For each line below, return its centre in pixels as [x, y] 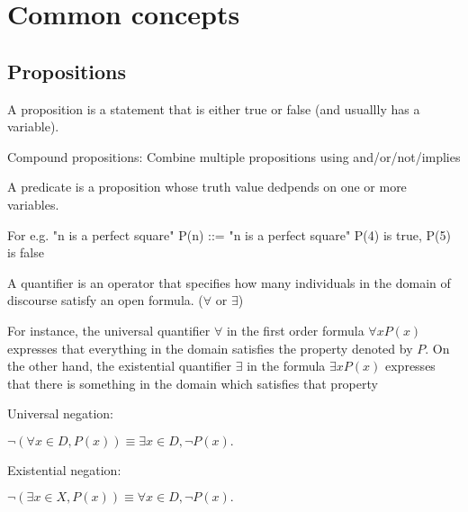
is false [26, 252]
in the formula [286, 366]
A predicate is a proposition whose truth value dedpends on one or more [207, 187]
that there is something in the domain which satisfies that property [193, 383]
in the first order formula [295, 330]
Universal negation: [60, 413]
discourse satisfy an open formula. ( [105, 300]
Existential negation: [64, 469]
